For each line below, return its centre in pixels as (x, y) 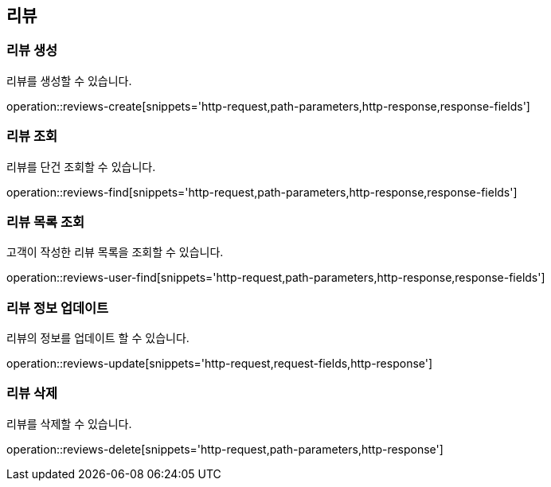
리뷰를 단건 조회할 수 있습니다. (81, 166)
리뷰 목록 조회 (46, 222)
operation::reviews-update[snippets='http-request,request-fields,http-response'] (220, 364)
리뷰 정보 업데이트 (58, 308)
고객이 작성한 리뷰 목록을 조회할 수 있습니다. (115, 252)
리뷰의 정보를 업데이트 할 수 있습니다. (98, 338)
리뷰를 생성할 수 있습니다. (69, 80)
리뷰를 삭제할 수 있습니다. (69, 423)
